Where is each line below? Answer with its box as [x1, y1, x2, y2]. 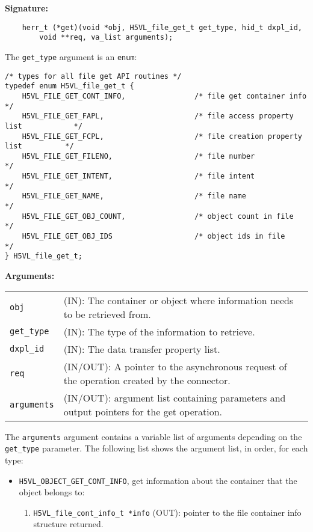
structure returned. [33, 518, 104, 530]
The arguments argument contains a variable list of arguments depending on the [5, 430, 302, 442]
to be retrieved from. [63, 307, 151, 321]
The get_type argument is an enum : [5, 50, 137, 63]
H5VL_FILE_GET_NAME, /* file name [22, 192, 246, 201]
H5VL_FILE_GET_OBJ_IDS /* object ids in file [22, 232, 285, 241]
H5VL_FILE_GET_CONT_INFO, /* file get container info [22, 91, 307, 100]
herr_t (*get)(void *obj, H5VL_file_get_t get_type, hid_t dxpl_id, [22, 23, 302, 32]
